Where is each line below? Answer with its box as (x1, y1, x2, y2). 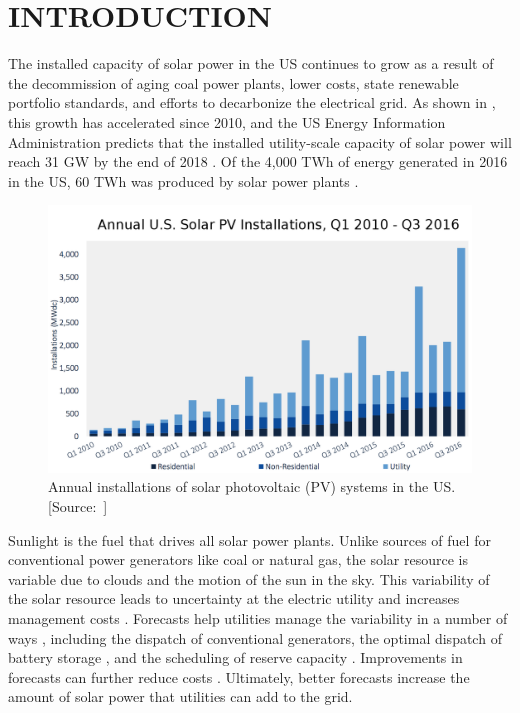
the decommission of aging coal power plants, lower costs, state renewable (8, 72, 459, 93)
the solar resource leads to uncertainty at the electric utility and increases (8, 588, 460, 609)
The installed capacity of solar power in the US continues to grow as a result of (8, 53, 494, 74)
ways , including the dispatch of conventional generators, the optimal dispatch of (8, 627, 502, 648)
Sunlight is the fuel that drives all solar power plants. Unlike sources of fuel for (8, 529, 491, 550)
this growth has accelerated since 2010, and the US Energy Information (8, 111, 446, 132)
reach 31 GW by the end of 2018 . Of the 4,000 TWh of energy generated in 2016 (8, 151, 508, 172)
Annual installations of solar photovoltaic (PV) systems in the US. (48, 476, 456, 497)
